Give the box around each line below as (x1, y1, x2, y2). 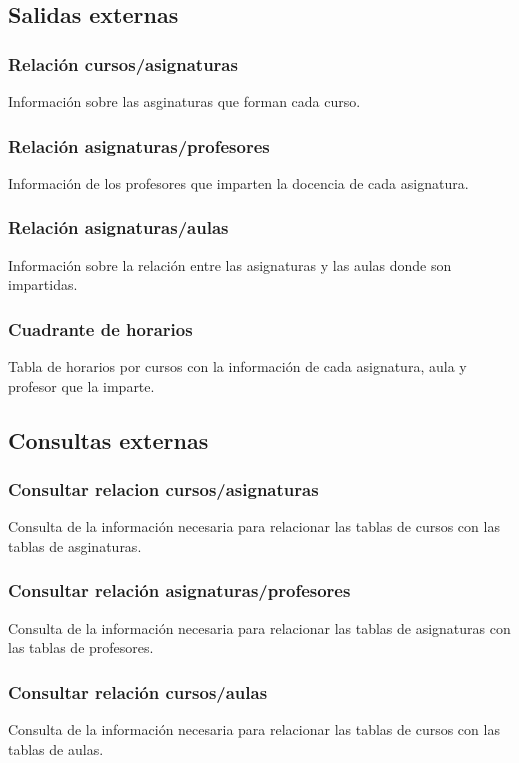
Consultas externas (8, 424, 209, 455)
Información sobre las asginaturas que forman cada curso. (8, 91, 361, 111)
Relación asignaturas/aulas (8, 215, 229, 240)
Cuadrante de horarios (8, 316, 193, 341)
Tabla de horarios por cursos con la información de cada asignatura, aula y (8, 356, 467, 377)
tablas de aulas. (8, 738, 104, 759)
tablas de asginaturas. (8, 535, 142, 556)
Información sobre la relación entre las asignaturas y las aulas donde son (8, 254, 452, 275)
